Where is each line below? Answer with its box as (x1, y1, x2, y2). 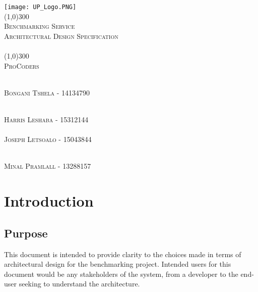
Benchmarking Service (4, 21, 75, 31)
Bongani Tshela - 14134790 (4, 87, 90, 98)
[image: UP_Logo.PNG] (4, 4, 77, 11)
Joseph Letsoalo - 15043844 (4, 134, 92, 144)
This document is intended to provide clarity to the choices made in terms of (4, 249, 241, 259)
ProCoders (4, 60, 39, 71)
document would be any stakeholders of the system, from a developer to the (4, 268, 238, 279)
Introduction (4, 190, 94, 211)
